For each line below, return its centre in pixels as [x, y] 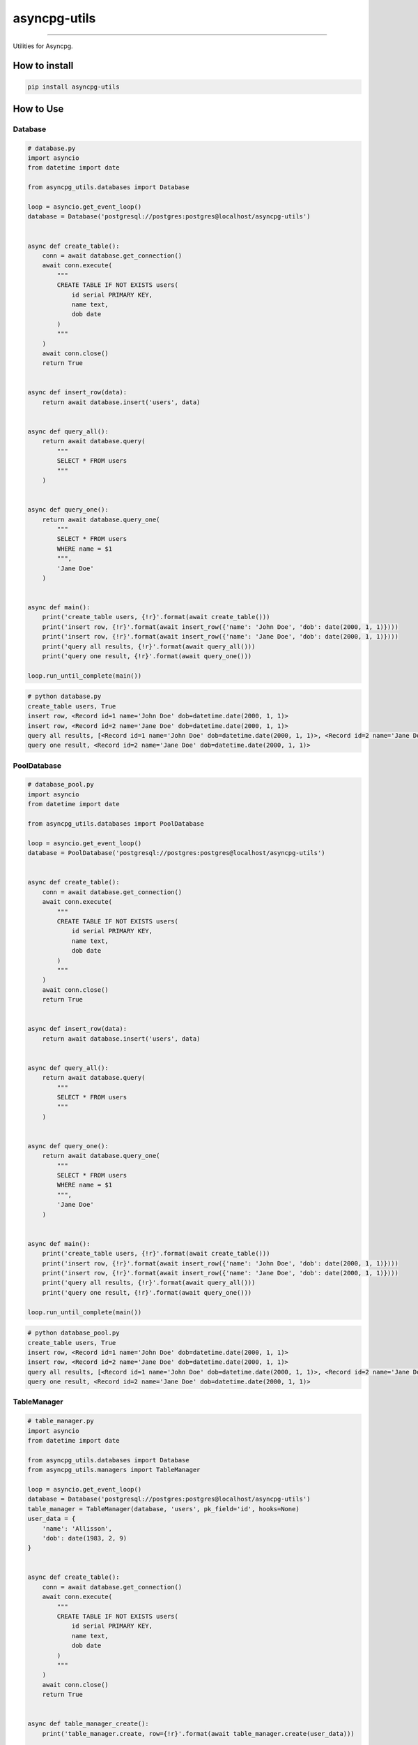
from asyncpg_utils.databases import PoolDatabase [116, 824]
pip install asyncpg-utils [73, 87]
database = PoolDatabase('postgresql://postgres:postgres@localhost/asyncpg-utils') [176, 853]
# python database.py [64, 697]
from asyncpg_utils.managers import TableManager [114, 1470]
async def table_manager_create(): [88, 1724]
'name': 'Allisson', [77, 1528]
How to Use [38, 109]
